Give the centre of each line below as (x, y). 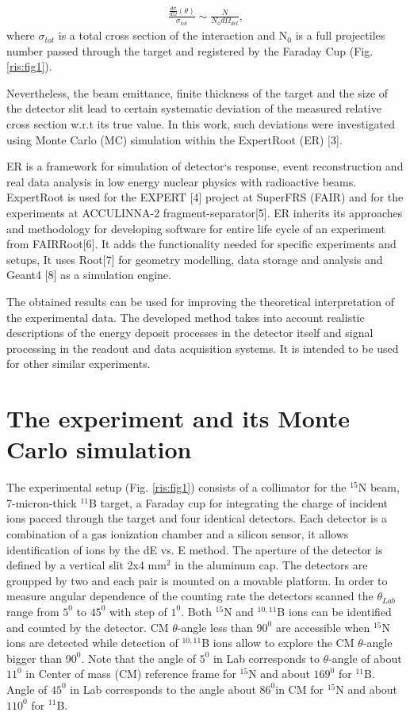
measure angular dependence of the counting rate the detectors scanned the (190, 596)
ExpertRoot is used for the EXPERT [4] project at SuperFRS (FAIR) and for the (205, 197)
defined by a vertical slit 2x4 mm (86, 565)
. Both (196, 611)
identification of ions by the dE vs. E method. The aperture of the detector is (195, 549)
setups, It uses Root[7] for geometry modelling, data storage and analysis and (195, 259)
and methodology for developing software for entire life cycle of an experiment (196, 228)
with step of (138, 611)
